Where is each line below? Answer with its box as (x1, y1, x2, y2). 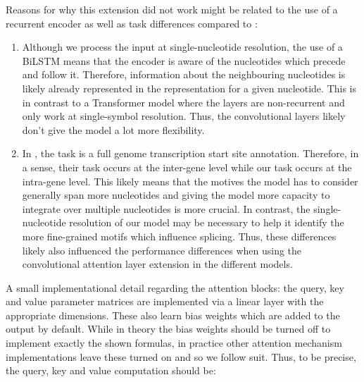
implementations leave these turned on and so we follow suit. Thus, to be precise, (6, 349, 356, 364)
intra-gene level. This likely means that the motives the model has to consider (22, 173, 358, 188)
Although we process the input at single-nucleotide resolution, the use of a (22, 39, 343, 54)
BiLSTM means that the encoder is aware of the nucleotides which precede (22, 53, 346, 68)
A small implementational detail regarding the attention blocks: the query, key (6, 280, 344, 295)
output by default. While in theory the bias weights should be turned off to (6, 321, 331, 336)
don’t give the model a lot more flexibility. (22, 122, 205, 137)
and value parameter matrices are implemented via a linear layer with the (6, 294, 324, 309)
